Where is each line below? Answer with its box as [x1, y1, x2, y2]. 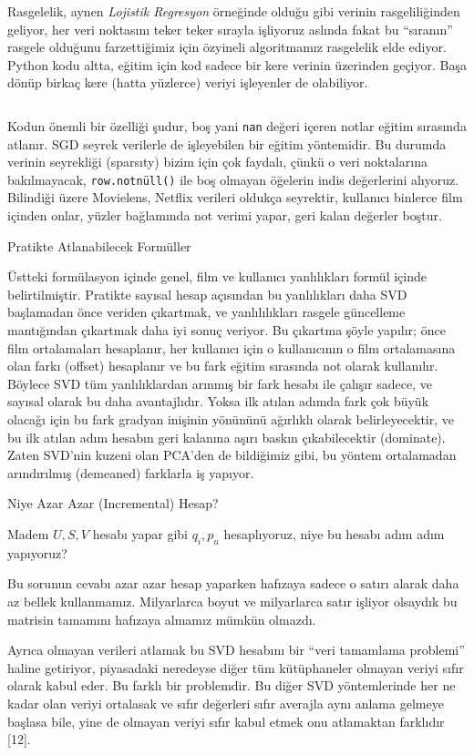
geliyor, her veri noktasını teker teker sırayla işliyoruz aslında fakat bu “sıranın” [7, 19, 453, 38]
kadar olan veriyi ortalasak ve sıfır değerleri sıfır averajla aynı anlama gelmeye [7, 693, 444, 712]
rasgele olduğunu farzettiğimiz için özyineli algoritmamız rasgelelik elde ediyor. [7, 37, 447, 56]
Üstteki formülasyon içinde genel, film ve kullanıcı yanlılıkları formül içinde [7, 267, 427, 286]
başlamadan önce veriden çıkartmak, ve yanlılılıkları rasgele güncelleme [7, 302, 406, 321]
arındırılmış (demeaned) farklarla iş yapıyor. [7, 463, 254, 482]
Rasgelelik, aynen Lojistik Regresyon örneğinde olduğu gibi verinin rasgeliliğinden [7, 2, 460, 20]
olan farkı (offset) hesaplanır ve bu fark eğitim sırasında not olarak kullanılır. [7, 356, 438, 375]
